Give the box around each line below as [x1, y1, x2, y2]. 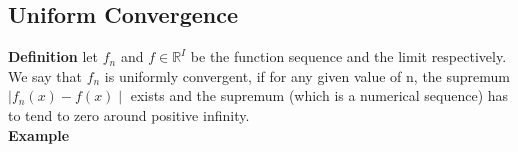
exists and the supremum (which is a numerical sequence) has [130, 85, 509, 106]
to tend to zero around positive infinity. [8, 104, 250, 125]
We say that [8, 65, 82, 86]
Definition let [8, 46, 99, 67]
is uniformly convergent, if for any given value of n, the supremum [104, 65, 510, 86]
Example [8, 124, 70, 145]
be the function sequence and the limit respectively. [190, 46, 507, 67]
